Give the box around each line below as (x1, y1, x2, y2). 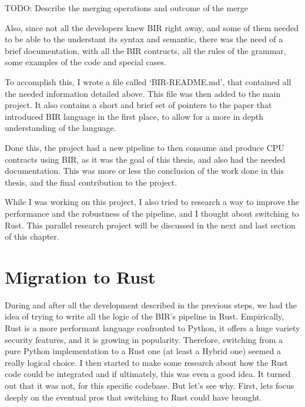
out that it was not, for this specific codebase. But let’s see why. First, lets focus (5, 379, 294, 391)
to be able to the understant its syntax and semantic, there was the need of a (5, 33, 283, 45)
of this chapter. (5, 230, 59, 243)
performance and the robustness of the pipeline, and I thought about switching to (5, 207, 299, 219)
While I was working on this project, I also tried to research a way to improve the (5, 196, 299, 208)
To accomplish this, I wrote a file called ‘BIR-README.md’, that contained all (5, 75, 291, 88)
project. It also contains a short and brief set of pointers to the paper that (5, 99, 272, 111)
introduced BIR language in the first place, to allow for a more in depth (5, 110, 264, 122)
